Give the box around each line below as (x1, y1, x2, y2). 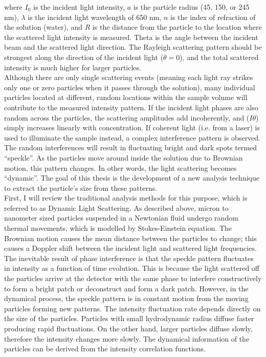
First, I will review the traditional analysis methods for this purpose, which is (4, 192, 248, 203)
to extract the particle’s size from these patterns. (4, 182, 158, 193)
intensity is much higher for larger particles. (4, 62, 141, 72)
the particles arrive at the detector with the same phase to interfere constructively (4, 273, 262, 284)
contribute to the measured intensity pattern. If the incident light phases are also (4, 102, 258, 112)
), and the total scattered (180, 51, 259, 62)
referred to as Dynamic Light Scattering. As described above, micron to (4, 202, 229, 213)
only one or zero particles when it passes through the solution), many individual (4, 82, 255, 92)
